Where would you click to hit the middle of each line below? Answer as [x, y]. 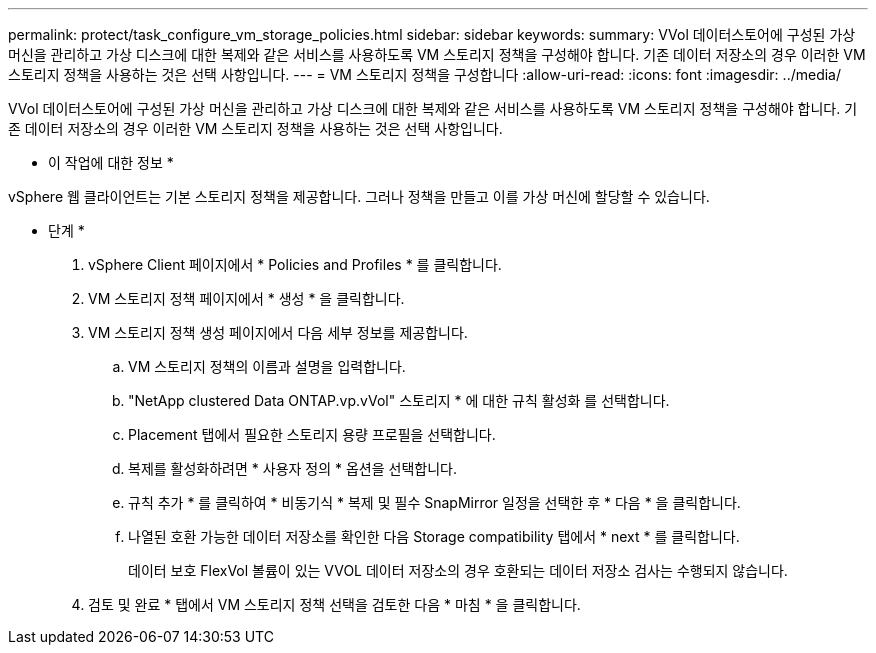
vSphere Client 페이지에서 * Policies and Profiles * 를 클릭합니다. [295, 264]
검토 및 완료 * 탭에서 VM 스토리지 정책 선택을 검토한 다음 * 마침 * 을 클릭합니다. [334, 604]
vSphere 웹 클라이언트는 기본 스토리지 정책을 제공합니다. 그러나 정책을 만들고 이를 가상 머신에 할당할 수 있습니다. [359, 196]
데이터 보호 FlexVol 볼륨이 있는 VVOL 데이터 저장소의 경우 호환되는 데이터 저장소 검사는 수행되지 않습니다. [458, 570]
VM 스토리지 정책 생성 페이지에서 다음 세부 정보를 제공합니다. [278, 332]
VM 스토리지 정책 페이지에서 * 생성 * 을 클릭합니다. [246, 298]
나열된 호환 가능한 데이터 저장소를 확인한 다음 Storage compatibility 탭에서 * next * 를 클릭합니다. [434, 536]
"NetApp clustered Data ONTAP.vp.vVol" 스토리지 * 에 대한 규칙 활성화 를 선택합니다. [399, 400]
